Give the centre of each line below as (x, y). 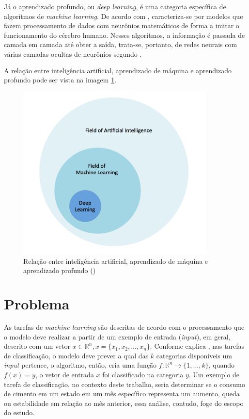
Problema (37, 304)
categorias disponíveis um (194, 355)
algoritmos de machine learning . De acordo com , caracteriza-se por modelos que (124, 16)
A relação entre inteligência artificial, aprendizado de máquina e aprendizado (118, 70)
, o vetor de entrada (64, 374)
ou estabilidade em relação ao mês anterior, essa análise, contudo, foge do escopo (124, 403)
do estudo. (19, 412)
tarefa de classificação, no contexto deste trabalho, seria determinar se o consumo (124, 384)
